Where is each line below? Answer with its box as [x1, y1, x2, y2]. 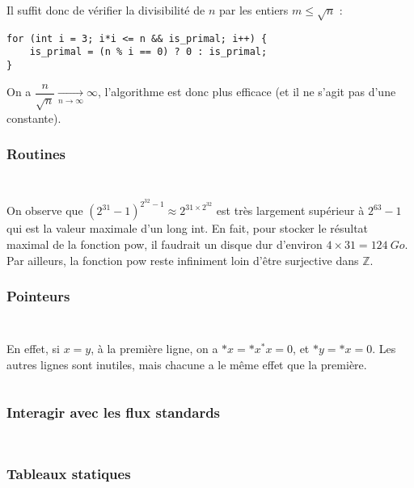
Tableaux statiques [6, 463, 131, 483]
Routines [6, 144, 66, 164]
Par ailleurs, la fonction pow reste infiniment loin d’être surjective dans [6, 251, 359, 268]
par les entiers [218, 2, 289, 18]
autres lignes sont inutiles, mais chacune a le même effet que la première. [6, 356, 367, 373]
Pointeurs [6, 286, 70, 306]
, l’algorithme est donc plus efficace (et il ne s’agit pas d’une [97, 83, 396, 100]
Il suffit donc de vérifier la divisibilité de [6, 2, 205, 18]
